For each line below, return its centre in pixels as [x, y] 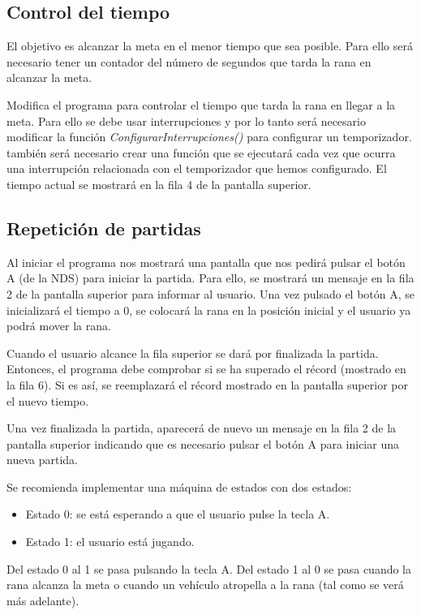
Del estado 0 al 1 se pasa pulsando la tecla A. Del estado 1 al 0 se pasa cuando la [209, 568]
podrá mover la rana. [59, 326]
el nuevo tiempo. [48, 400]
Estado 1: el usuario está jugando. [110, 542]
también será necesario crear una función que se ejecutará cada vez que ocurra [201, 152]
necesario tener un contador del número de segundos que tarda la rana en [189, 61]
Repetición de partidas [104, 228]
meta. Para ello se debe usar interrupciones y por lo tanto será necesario [186, 120]
